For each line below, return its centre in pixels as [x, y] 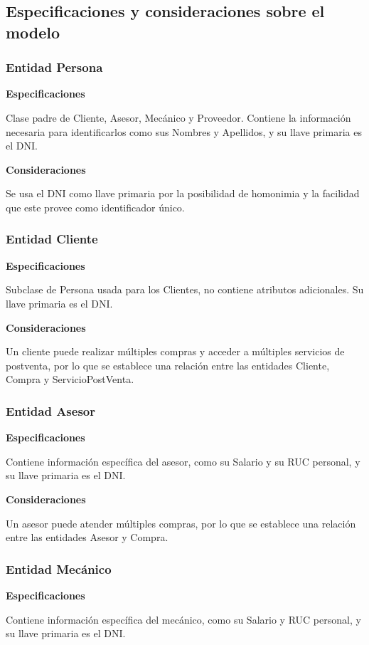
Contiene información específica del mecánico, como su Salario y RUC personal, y [183, 619]
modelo [33, 32]
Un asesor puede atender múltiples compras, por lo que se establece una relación [181, 523]
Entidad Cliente [52, 239]
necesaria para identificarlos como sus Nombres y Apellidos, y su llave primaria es [184, 131]
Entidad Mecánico [59, 568]
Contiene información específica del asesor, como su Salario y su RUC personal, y [183, 461]
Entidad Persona [54, 67]
